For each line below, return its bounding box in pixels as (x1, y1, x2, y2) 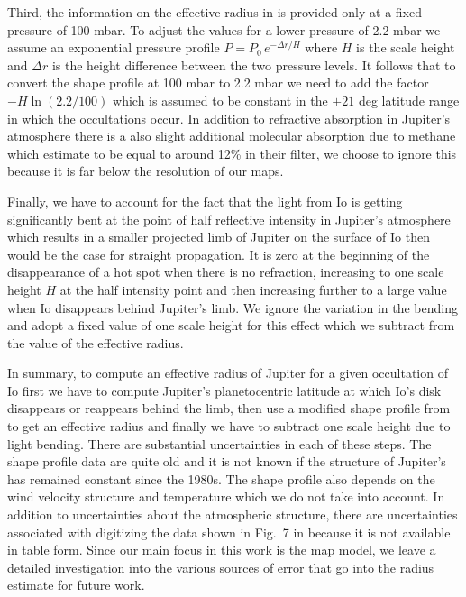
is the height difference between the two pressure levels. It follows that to (51, 55, 456, 74)
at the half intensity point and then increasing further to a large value (59, 280, 447, 298)
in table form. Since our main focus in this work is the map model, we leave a (7, 540, 436, 559)
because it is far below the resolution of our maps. (7, 161, 284, 180)
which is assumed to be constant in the (113, 90, 328, 109)
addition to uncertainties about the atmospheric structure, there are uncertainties (7, 505, 458, 524)
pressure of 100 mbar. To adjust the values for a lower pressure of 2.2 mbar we (7, 20, 441, 39)
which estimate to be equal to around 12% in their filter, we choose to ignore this (7, 143, 457, 162)
